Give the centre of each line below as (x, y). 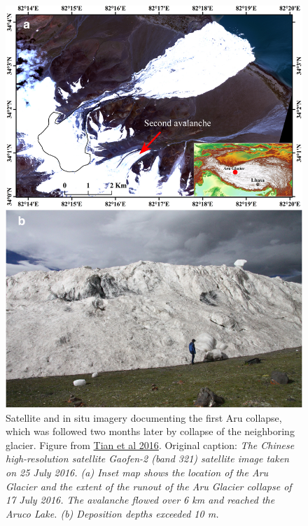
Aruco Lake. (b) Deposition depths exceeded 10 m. (112, 513)
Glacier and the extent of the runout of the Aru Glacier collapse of (149, 486)
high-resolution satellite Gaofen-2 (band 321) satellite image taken (147, 459)
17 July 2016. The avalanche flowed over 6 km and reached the (140, 500)
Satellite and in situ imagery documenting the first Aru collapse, (144, 417)
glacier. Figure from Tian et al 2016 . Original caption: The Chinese (150, 445)
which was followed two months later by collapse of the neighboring (150, 431)
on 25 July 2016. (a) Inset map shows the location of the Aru (137, 472)
